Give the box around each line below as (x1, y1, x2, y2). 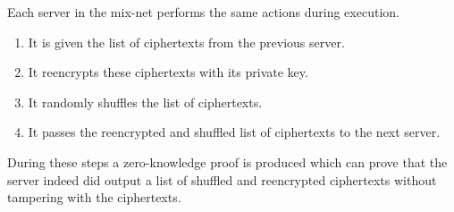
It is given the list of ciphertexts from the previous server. (28, 32, 345, 51)
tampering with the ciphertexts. (7, 188, 181, 207)
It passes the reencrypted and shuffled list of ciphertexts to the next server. (28, 123, 441, 141)
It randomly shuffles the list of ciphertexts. (28, 92, 263, 111)
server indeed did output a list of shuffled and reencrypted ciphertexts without (7, 170, 437, 189)
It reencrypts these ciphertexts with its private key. (28, 63, 308, 81)
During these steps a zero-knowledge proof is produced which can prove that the (7, 152, 448, 171)
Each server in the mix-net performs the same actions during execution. (7, 3, 399, 21)
